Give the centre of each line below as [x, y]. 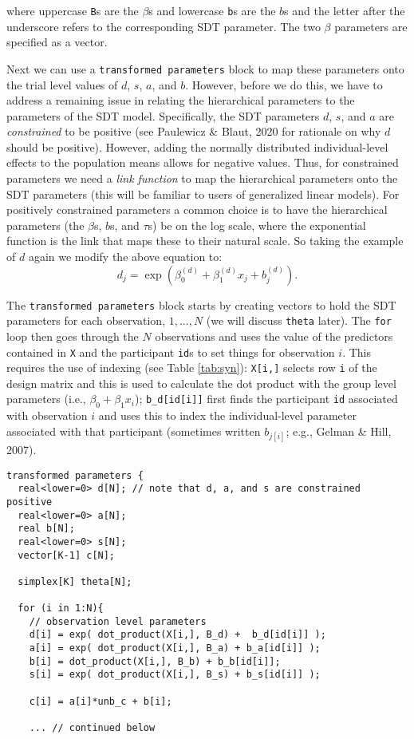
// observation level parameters [118, 621]
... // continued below [92, 728]
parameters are [371, 26]
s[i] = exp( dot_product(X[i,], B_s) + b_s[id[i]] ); [175, 675]
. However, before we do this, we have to [284, 84]
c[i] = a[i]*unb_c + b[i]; [101, 701]
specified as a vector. [57, 42]
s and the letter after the [345, 10]
